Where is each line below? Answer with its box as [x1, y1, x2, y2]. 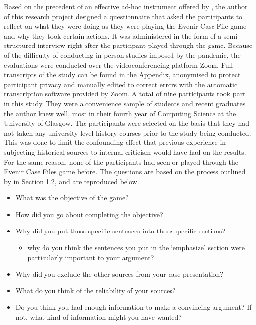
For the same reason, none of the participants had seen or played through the [4, 156, 238, 167]
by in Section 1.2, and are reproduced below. [4, 176, 139, 186]
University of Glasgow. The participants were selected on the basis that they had [4, 118, 250, 128]
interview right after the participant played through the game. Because [37, 40, 252, 50]
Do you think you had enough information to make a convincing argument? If [15, 302, 252, 312]
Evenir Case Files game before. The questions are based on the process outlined [4, 166, 246, 177]
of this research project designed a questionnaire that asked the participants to [4, 11, 243, 21]
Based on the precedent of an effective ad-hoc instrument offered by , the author [4, 1, 248, 11]
